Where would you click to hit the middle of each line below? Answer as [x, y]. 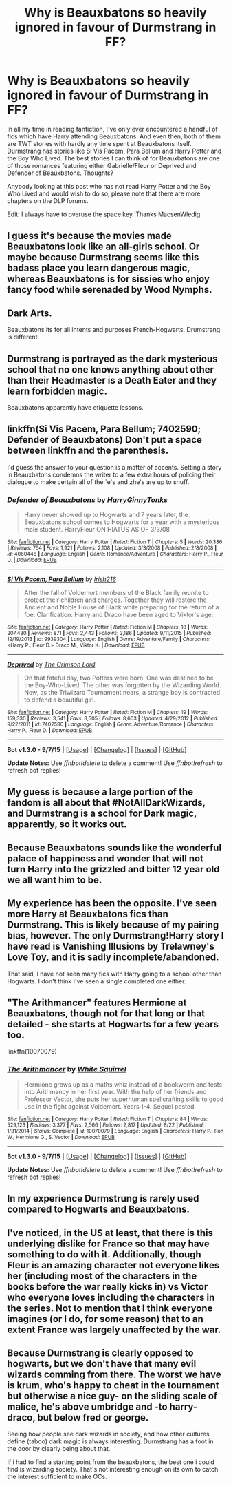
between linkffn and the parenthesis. [88, 451]
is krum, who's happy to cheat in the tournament [113, 1385]
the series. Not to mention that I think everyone [110, 1308]
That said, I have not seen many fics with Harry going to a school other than [114, 974]
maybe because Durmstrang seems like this [103, 257]
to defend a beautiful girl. [60, 700]
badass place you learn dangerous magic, [99, 268]
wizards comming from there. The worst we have [114, 1374]
